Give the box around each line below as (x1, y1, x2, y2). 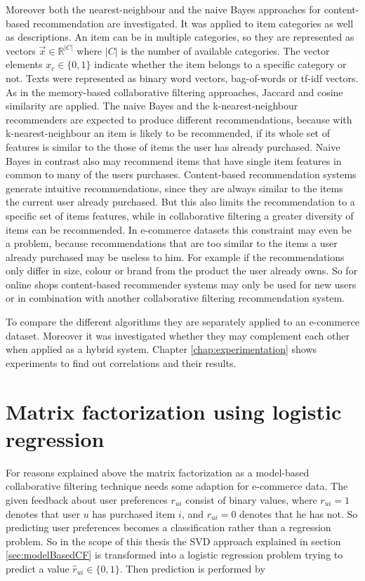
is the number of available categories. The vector (121, 43, 330, 58)
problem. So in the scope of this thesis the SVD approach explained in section (6, 533, 341, 548)
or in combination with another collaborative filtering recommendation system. (6, 290, 345, 305)
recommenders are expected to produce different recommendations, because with (6, 112, 352, 126)
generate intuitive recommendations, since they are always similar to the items (6, 180, 343, 195)
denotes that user (6, 506, 80, 521)
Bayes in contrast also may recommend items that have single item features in (6, 153, 342, 168)
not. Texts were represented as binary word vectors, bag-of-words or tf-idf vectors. (6, 70, 359, 85)
